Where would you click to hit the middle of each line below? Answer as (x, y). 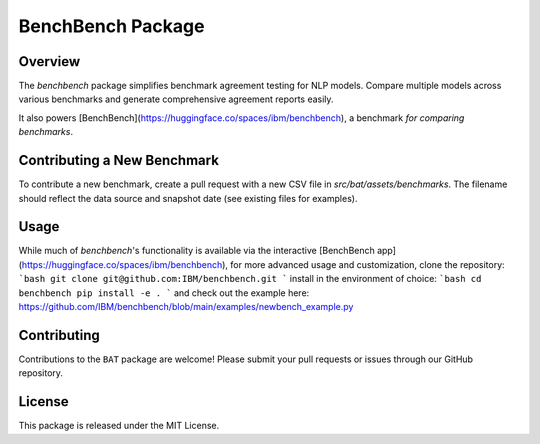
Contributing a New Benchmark (119, 160)
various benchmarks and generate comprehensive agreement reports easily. (176, 99)
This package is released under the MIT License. (119, 426)
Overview (49, 61)
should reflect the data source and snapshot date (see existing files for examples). (188, 198)
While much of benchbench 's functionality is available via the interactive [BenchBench (196, 251)
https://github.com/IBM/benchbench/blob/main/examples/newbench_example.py (186, 306)
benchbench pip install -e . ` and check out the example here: (164, 292)
